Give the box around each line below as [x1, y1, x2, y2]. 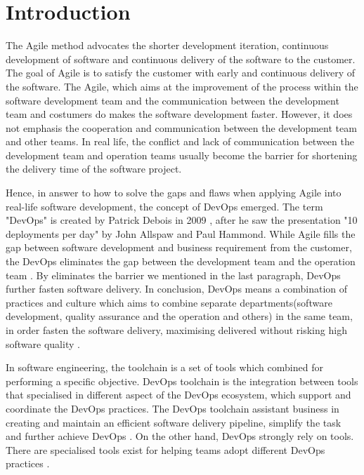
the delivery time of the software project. [6, 161, 182, 176]
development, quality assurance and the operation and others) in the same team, [6, 309, 353, 323]
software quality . [6, 336, 80, 351]
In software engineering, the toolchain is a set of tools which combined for [6, 360, 323, 375]
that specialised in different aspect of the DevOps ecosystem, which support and [6, 387, 351, 402]
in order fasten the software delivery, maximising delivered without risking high [6, 323, 347, 337]
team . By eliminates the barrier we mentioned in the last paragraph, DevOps [6, 267, 341, 282]
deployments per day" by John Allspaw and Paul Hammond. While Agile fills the [6, 226, 356, 241]
